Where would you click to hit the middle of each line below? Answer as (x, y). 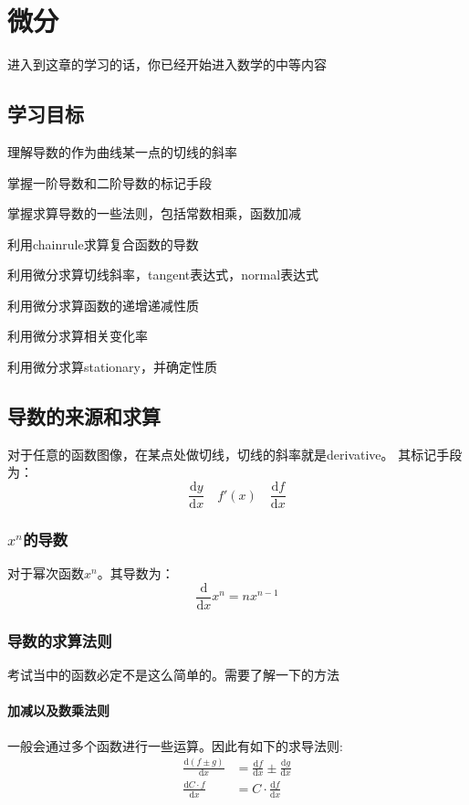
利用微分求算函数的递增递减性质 (103, 305)
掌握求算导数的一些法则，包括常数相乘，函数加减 (154, 213)
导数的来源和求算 (84, 416)
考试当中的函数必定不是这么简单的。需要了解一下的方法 (173, 675)
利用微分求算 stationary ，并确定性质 (112, 367)
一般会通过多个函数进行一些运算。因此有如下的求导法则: (175, 745)
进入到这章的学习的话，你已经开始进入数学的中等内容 (167, 64)
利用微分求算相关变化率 (78, 336)
